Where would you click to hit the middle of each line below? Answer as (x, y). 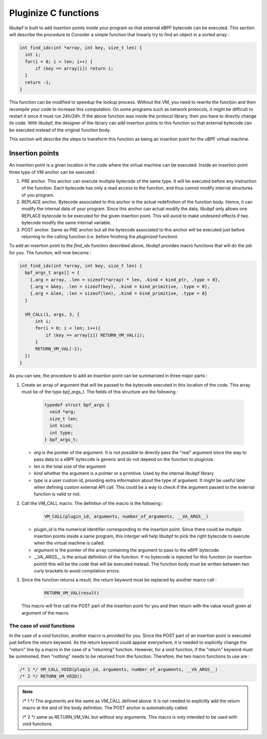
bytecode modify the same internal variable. (66, 223)
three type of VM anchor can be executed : (53, 172)
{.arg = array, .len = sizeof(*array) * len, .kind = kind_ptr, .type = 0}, (125, 280)
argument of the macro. (46, 613)
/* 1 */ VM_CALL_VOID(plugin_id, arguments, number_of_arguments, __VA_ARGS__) (119, 670)
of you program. (38, 195)
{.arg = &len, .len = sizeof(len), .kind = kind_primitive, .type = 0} (119, 293)
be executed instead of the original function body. (60, 130)
